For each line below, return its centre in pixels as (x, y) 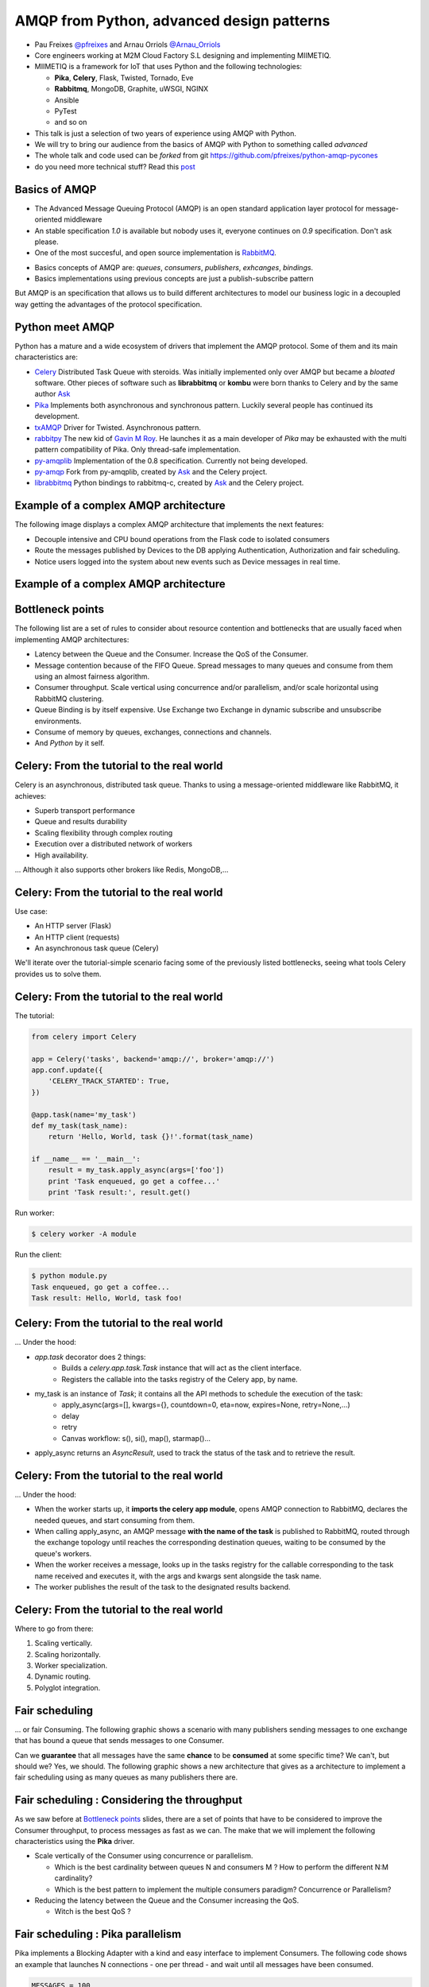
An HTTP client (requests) (77, 937)
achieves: (31, 796)
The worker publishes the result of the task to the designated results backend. (162, 1587)
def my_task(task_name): (80, 1125)
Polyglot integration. (68, 1687)
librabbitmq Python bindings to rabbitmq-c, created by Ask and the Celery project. (169, 483)
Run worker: (35, 1213)
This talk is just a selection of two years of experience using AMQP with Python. (166, 133)
